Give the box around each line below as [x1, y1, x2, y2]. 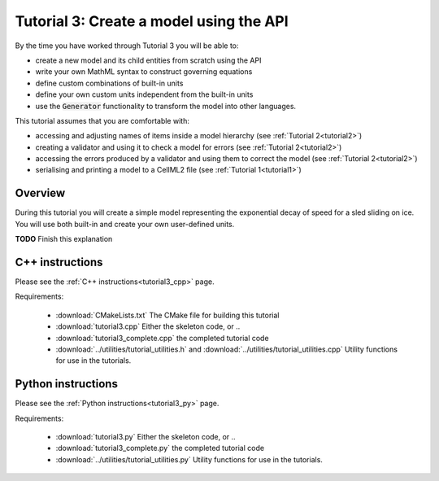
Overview [15, 186, 66, 200]
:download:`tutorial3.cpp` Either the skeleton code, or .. [55, 321, 241, 331]
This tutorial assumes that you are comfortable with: [15, 116, 190, 125]
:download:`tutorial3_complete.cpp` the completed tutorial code [55, 333, 269, 343]
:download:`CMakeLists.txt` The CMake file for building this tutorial [55, 310, 280, 320]
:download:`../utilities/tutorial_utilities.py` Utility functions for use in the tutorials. [55, 454, 323, 464]
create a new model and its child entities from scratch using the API [35, 55, 262, 65]
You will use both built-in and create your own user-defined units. [15, 219, 235, 229]
